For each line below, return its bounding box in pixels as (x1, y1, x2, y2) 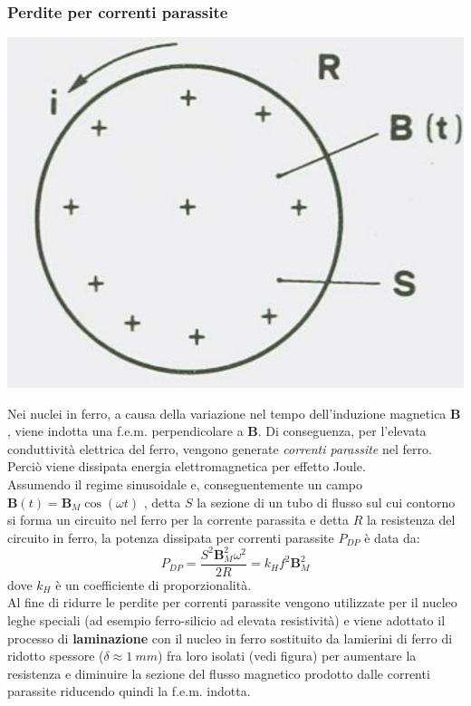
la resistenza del (366, 510, 456, 529)
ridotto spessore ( (7, 646, 104, 665)
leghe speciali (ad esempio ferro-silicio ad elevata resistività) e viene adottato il (7, 611, 446, 630)
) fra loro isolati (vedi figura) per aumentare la (157, 646, 417, 665)
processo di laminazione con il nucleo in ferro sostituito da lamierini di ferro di (7, 628, 453, 647)
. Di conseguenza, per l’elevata (257, 421, 427, 440)
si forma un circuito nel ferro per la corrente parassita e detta (7, 510, 349, 529)
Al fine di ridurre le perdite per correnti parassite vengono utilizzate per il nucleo (7, 593, 457, 612)
